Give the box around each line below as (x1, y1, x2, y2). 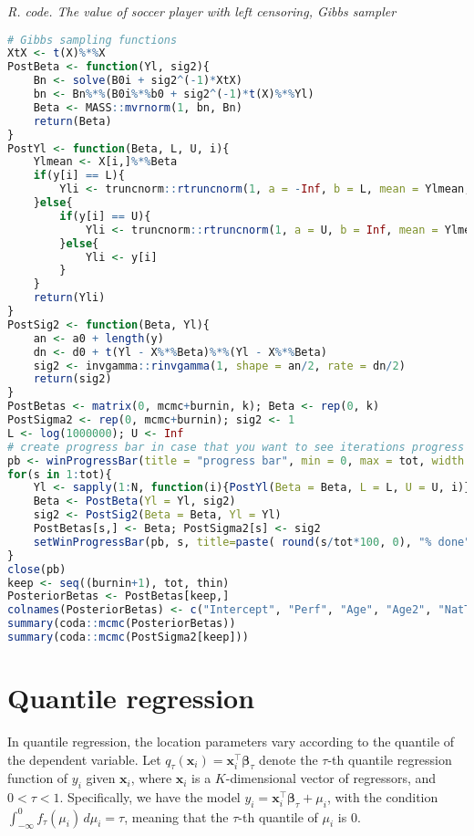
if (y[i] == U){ (59, 209, 151, 223)
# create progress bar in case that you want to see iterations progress (7, 440, 465, 454)
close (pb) (7, 562, 67, 576)
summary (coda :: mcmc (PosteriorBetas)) (7, 617, 236, 631)
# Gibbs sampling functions (7, 33, 178, 47)
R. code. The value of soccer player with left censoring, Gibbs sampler (7, 2, 397, 20)
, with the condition (326, 788, 438, 807)
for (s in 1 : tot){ (7, 467, 112, 481)
